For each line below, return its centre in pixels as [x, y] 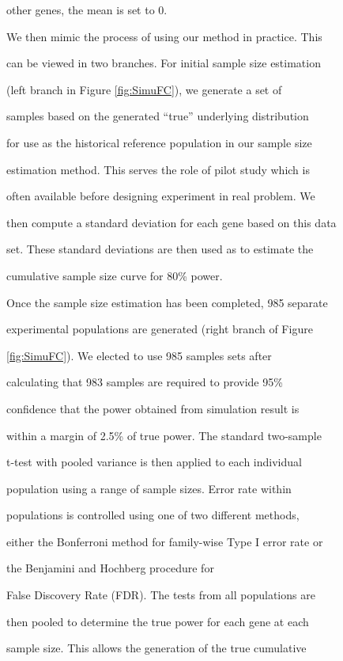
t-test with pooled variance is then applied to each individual [154, 462]
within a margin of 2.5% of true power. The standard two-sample [164, 435]
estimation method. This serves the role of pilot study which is [158, 169]
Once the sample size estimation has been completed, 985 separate [167, 302]
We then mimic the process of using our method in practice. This [164, 36]
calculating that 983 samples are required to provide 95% [145, 382]
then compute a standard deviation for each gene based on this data [171, 222]
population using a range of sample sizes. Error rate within [149, 488]
